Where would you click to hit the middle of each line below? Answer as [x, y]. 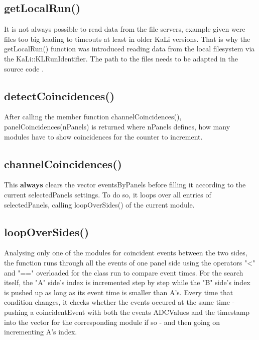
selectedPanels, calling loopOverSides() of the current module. [99, 204]
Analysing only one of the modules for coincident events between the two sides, [126, 253]
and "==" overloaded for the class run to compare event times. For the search [124, 272]
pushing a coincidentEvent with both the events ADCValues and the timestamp [127, 312]
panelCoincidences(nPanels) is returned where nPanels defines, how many [117, 126]
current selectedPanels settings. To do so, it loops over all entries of [108, 194]
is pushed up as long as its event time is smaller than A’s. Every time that [119, 292]
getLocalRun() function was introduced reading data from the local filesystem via [129, 49]
